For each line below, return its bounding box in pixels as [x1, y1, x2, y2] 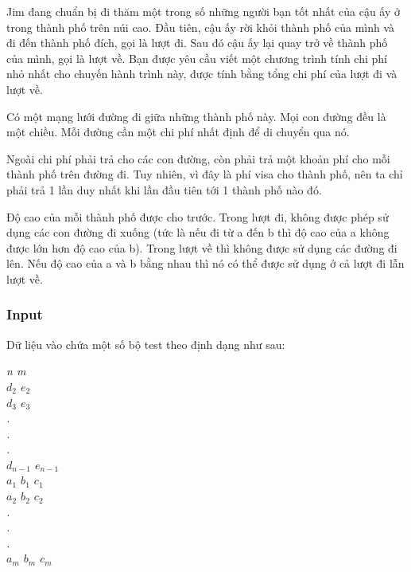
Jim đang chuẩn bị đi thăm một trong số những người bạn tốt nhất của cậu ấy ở [6, 3, 401, 19]
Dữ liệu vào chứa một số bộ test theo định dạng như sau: [6, 335, 285, 352]
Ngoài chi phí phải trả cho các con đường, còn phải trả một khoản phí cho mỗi [6, 150, 390, 167]
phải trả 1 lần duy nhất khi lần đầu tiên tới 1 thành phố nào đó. [6, 181, 322, 198]
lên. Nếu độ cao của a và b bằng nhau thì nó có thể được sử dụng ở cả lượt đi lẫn [6, 255, 405, 272]
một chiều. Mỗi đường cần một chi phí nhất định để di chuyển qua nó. [6, 123, 350, 140]
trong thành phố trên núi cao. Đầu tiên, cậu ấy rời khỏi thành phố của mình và [6, 18, 395, 35]
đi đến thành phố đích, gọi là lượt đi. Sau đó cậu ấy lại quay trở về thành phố [6, 34, 388, 51]
